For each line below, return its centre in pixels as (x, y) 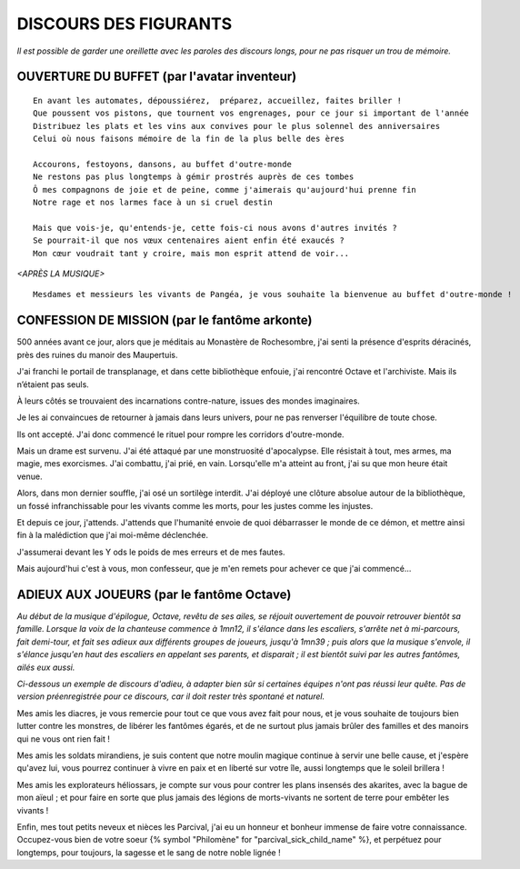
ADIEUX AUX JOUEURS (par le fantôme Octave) (154, 594)
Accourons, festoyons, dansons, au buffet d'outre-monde (163, 164)
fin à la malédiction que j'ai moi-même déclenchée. (113, 535)
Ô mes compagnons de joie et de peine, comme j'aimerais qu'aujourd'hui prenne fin (225, 190)
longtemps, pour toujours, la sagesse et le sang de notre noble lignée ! (149, 852)
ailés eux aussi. (46, 667)
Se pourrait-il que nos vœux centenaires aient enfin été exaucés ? (189, 240)
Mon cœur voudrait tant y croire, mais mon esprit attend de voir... (191, 253)
